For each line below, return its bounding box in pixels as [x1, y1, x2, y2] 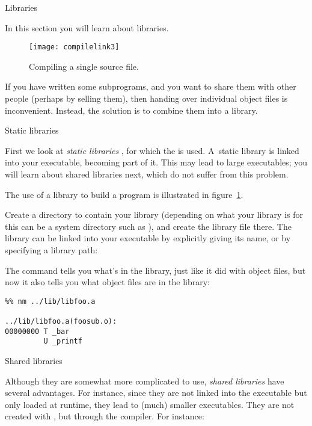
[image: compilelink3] [29, 43, 120, 52]
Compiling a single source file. [29, 60, 139, 72]
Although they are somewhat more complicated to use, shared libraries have [5, 374, 284, 387]
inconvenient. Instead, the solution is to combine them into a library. [5, 103, 258, 116]
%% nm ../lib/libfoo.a [5, 297, 96, 306]
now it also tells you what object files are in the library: [5, 276, 210, 288]
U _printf [43, 337, 82, 346]
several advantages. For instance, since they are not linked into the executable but [5, 386, 307, 399]
